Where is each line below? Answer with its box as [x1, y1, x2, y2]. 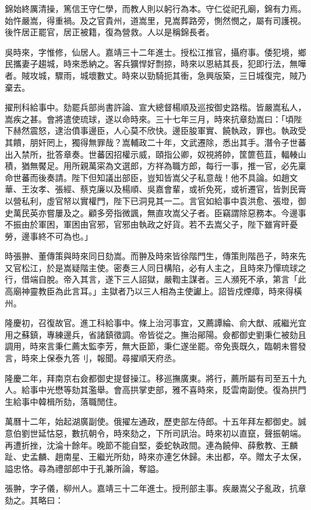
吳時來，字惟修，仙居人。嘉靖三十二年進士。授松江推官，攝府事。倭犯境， [5, 45, 298, 58]
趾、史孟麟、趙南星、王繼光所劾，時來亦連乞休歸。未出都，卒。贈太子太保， [5, 450, 306, 463]
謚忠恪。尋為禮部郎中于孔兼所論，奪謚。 [5, 462, 164, 474]
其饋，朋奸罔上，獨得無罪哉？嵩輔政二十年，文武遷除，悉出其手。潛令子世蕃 [5, 136, 306, 148]
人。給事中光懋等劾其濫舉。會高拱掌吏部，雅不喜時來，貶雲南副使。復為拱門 [5, 383, 306, 396]
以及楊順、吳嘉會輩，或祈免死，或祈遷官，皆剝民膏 [105, 183, 306, 195]
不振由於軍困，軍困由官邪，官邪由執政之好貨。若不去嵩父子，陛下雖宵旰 [5, 218, 289, 231]
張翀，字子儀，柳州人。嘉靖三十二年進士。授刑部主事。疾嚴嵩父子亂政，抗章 [5, 482, 306, 494]
